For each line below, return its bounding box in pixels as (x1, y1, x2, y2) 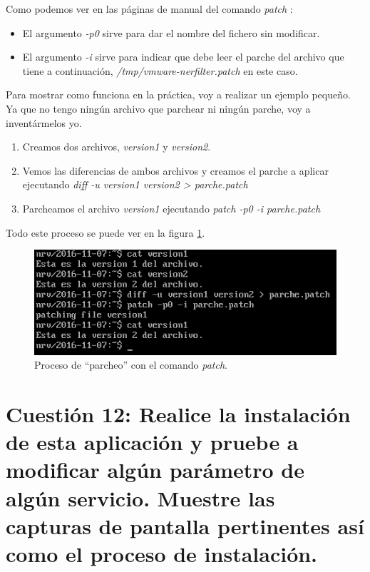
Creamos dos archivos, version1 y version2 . (22, 139, 211, 154)
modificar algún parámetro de (6, 455, 304, 484)
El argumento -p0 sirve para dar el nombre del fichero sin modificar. (22, 25, 320, 40)
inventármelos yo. (6, 115, 82, 130)
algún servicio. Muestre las (6, 483, 275, 512)
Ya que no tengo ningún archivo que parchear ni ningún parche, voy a (6, 101, 311, 116)
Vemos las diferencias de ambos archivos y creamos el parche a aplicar (22, 163, 329, 178)
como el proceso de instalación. (6, 538, 318, 568)
